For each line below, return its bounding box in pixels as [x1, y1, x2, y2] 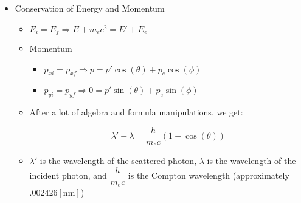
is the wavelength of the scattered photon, [40, 154, 197, 167]
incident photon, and [29, 169, 107, 182]
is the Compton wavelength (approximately [128, 169, 289, 182]
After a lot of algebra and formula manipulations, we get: [29, 106, 243, 119]
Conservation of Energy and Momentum [15, 2, 165, 14]
